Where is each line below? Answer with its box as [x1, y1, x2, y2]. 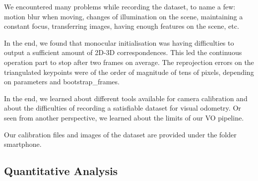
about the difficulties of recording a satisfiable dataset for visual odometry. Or [4, 103, 241, 113]
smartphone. [4, 139, 42, 149]
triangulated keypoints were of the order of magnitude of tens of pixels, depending [4, 66, 254, 77]
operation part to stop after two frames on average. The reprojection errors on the [4, 57, 254, 67]
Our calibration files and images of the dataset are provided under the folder [4, 129, 237, 139]
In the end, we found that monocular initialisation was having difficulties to [4, 37, 234, 48]
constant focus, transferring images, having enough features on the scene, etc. [4, 21, 239, 31]
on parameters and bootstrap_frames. [4, 76, 120, 87]
